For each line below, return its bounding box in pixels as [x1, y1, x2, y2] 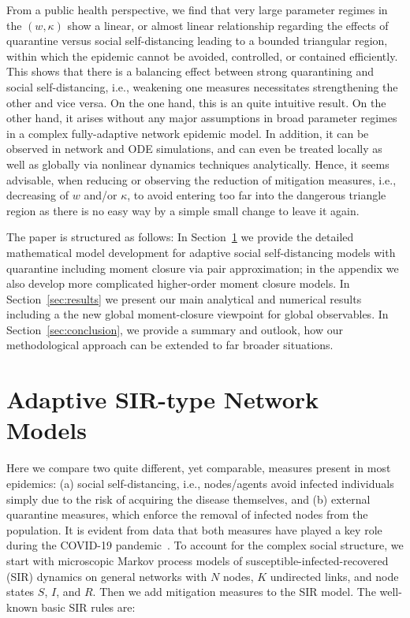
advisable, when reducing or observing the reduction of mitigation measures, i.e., [6, 171, 397, 188]
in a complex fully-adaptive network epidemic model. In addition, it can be [6, 125, 369, 141]
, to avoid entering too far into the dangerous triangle [127, 187, 386, 203]
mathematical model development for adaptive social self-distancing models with [6, 244, 396, 260]
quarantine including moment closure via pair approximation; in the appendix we [6, 259, 399, 276]
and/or [84, 187, 117, 203]
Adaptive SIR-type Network [6, 383, 319, 415]
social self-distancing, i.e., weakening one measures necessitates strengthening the [6, 78, 398, 95]
